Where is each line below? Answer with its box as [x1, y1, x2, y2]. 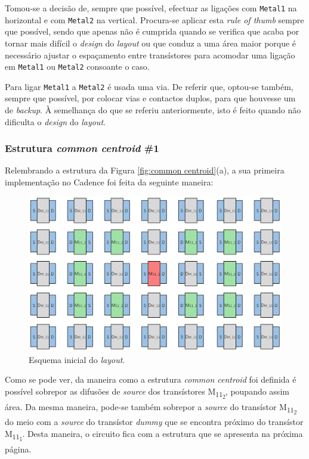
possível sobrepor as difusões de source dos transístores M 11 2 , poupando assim [5, 384, 289, 401]
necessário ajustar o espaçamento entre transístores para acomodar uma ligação [5, 48, 295, 61]
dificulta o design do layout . [5, 115, 106, 128]
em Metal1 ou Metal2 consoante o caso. [5, 60, 150, 73]
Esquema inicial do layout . [29, 353, 125, 365]
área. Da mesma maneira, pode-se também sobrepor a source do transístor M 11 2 [5, 400, 297, 416]
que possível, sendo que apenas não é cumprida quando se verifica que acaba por [5, 25, 299, 38]
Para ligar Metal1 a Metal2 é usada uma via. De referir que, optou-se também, [5, 80, 293, 92]
